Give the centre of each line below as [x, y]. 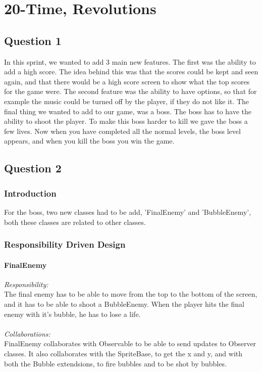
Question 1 [33, 40]
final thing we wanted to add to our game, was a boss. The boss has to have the [128, 111]
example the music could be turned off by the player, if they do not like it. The [127, 101]
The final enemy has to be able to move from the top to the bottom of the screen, [131, 294]
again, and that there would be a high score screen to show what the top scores [127, 81]
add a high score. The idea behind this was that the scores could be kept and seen [131, 72]
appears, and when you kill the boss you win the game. [89, 141]
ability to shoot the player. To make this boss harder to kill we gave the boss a [126, 121]
